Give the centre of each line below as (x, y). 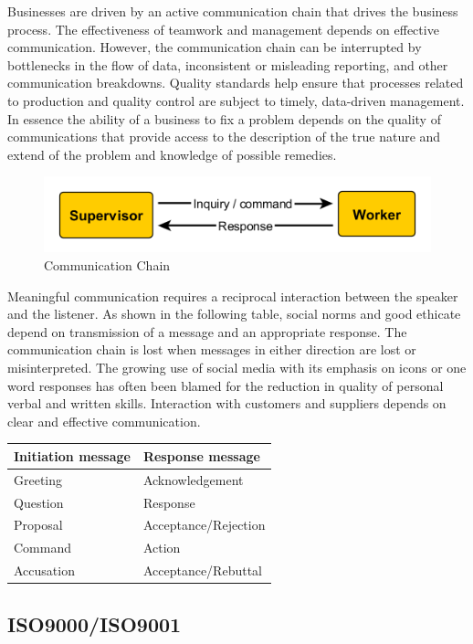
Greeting (38, 479)
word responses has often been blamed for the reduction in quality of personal (226, 385)
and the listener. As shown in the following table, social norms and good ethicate (234, 314)
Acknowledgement (193, 479)
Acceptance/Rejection (204, 525)
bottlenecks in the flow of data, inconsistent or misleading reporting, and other (228, 64)
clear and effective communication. (104, 421)
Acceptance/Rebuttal (202, 570)
